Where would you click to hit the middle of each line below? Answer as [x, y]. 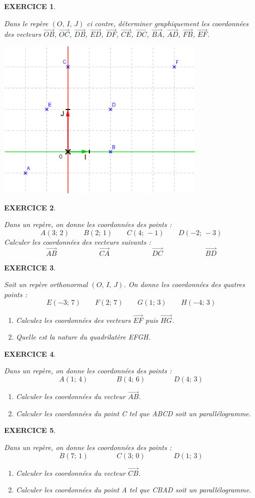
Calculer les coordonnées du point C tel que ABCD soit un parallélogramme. [134, 413]
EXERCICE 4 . [30, 353]
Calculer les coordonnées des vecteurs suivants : [78, 241]
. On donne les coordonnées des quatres [184, 284]
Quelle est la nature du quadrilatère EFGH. [83, 337]
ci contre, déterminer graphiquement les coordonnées [167, 23]
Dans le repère [26, 23]
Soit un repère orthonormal [46, 284]
